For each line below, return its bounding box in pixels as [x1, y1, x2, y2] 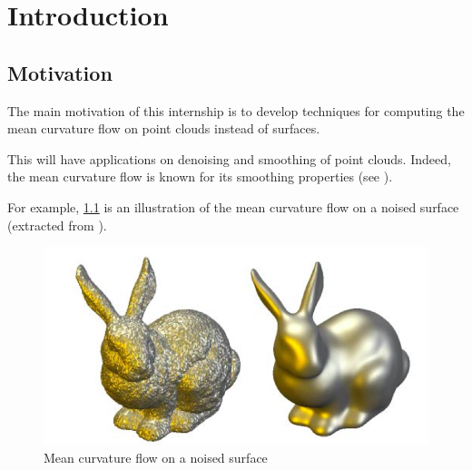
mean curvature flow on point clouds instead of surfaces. [7, 119, 320, 138]
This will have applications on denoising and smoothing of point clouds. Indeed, [7, 149, 451, 168]
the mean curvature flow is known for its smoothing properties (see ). [7, 167, 393, 186]
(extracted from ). [7, 215, 107, 234]
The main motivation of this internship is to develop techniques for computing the [7, 101, 465, 120]
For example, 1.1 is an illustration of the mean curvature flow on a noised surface [7, 197, 459, 216]
